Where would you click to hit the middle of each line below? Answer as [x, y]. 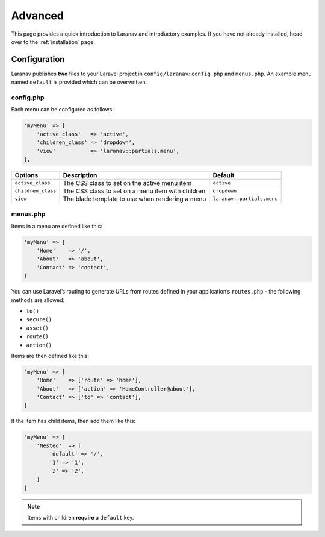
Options [26, 175]
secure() [39, 320]
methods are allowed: [38, 300]
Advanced [38, 16]
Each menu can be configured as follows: [63, 110]
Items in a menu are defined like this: [57, 226]
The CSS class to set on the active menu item [127, 183]
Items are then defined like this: [50, 356]
